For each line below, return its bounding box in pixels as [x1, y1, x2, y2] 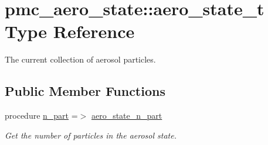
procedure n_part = [5, 109, 78, 122]
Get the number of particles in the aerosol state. [5, 129, 177, 141]
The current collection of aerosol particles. [5, 53, 156, 65]
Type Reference [5, 19, 135, 43]
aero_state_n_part [91, 109, 162, 122]
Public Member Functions [5, 82, 165, 100]
